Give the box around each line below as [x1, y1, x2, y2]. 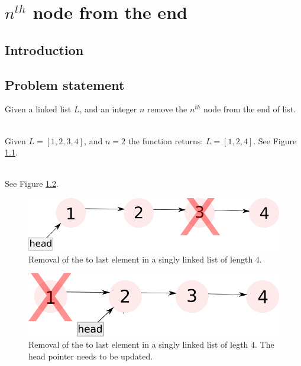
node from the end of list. [203, 103, 296, 115]
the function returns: [128, 134, 203, 147]
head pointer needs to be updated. [28, 349, 153, 362]
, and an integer [79, 103, 137, 115]
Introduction [5, 40, 84, 59]
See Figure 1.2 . [5, 177, 59, 190]
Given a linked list [5, 103, 72, 115]
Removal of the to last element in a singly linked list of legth [28, 338, 248, 351]
